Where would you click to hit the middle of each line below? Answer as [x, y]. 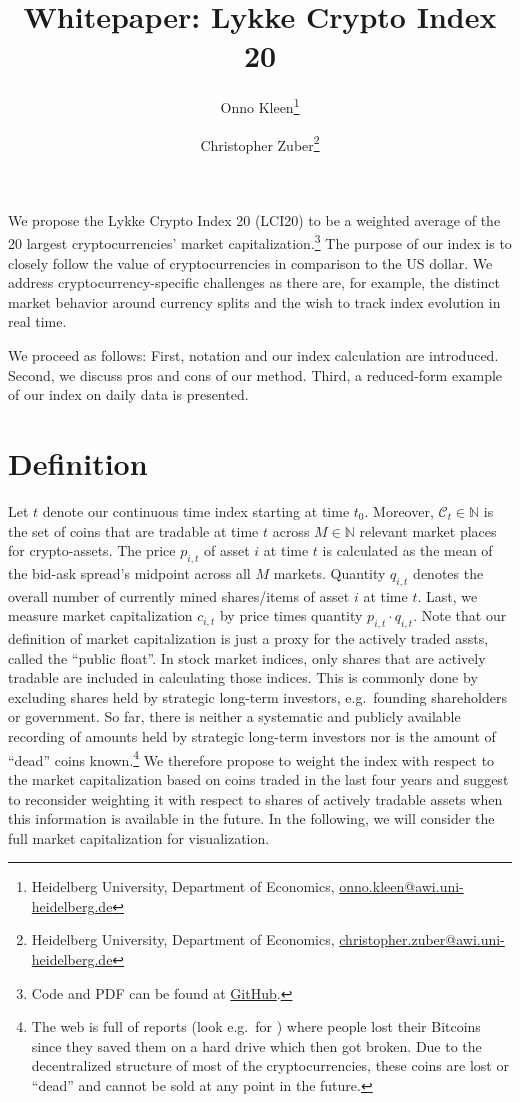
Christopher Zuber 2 [260, 143]
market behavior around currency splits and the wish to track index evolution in [254, 301]
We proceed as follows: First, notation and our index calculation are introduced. [253, 355]
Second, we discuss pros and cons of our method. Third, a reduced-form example [255, 374]
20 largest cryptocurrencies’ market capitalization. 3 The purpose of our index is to [260, 242]
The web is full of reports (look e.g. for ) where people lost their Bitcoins [256, 1026]
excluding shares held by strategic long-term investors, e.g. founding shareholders [257, 696]
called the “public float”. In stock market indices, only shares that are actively [247, 657]
